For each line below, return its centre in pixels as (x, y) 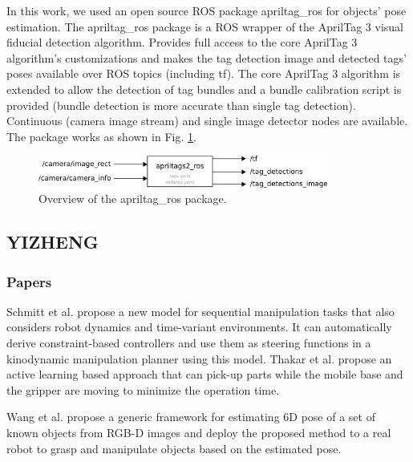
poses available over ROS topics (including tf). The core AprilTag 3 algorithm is (204, 73)
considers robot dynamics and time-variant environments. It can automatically (199, 327)
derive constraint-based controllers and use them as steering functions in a (189, 343)
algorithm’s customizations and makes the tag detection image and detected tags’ (206, 57)
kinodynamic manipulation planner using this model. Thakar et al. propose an (199, 358)
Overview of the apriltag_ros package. (133, 199)
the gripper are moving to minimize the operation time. (143, 389)
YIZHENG (53, 242)
